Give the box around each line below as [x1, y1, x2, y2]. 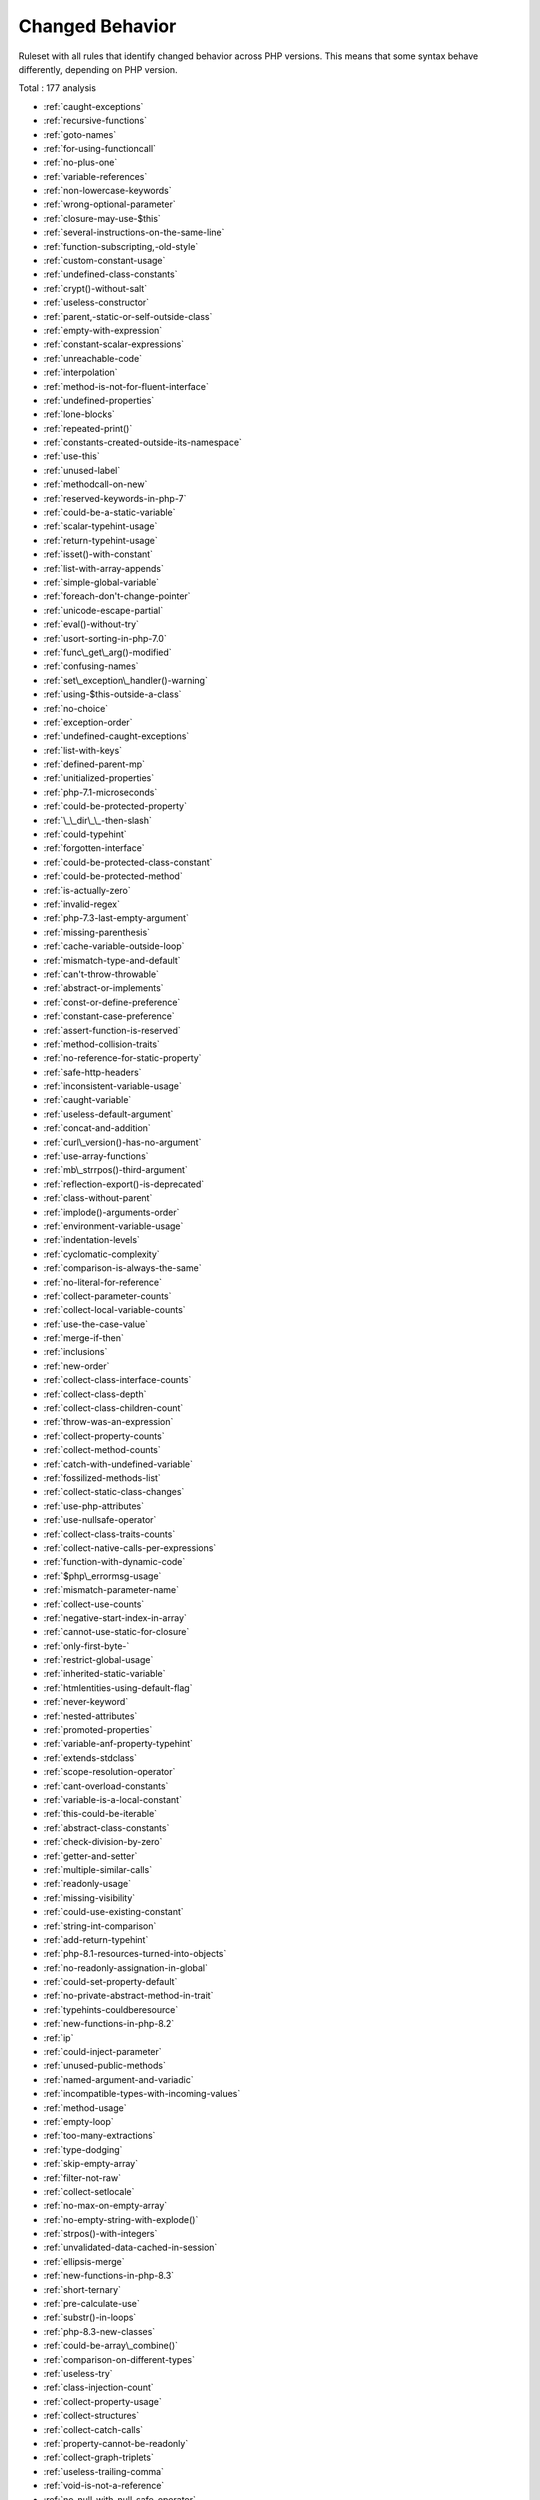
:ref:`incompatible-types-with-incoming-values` [43, 2088, 241, 2100]
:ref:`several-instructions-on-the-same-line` [43, 226, 225, 239]
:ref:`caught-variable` [43, 1094, 132, 1106]
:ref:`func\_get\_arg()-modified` [43, 646, 172, 658]
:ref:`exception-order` [43, 716, 133, 728]
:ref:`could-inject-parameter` [43, 2046, 162, 2058]
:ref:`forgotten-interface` [43, 842, 145, 854]
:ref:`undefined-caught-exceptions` [43, 730, 190, 742]
